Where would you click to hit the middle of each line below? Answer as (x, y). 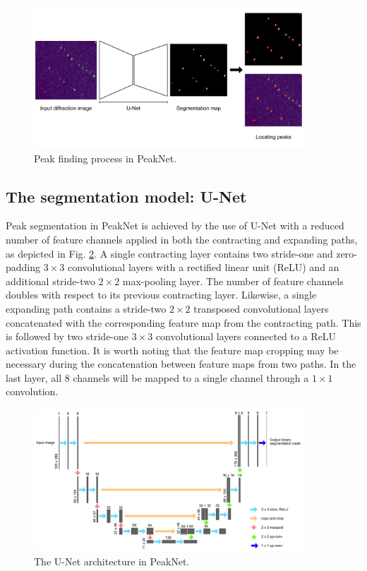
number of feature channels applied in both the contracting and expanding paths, (182, 239)
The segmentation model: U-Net (126, 196)
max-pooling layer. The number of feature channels (233, 281)
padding (23, 267)
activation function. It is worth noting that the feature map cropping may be (172, 350)
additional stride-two (50, 281)
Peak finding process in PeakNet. (106, 158)
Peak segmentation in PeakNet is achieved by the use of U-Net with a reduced (175, 226)
